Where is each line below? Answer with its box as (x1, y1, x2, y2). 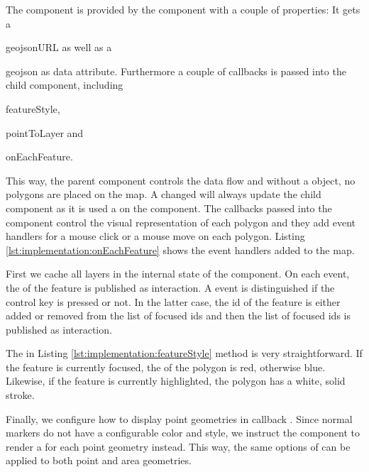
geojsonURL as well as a (6, 40, 112, 55)
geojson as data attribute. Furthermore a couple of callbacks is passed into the (6, 63, 346, 78)
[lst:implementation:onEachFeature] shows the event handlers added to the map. (6, 242, 355, 257)
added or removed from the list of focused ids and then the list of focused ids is (6, 308, 351, 323)
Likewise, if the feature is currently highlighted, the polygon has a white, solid (6, 373, 346, 388)
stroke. (6, 388, 35, 402)
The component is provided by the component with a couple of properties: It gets (6, 2, 360, 16)
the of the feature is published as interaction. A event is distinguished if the (6, 280, 335, 295)
